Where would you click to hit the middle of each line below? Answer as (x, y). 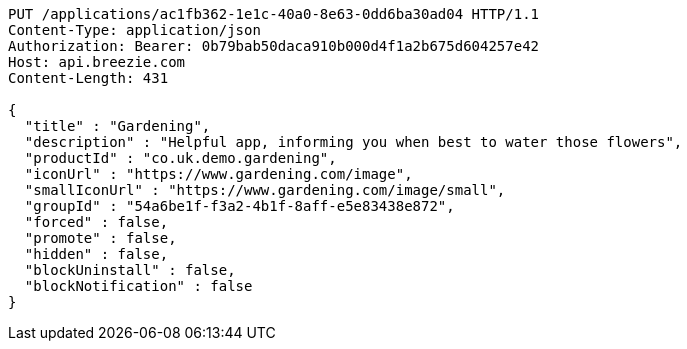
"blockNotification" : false (138, 286)
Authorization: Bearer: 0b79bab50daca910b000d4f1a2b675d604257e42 (274, 46)
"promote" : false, (100, 238)
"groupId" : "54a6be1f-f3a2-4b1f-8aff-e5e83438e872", (239, 206)
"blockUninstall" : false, (130, 270)
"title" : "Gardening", (117, 126)
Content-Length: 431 (88, 78)
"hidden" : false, (96, 254)
